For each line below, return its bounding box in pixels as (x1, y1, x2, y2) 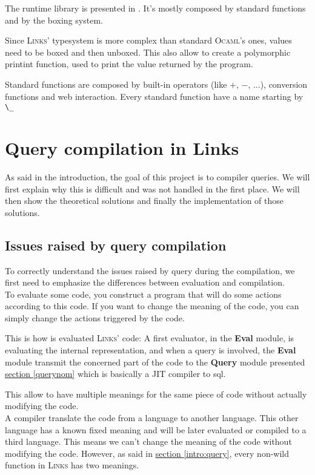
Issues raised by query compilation (5, 235, 227, 254)
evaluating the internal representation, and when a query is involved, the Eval (5, 344, 296, 356)
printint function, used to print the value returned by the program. (5, 57, 253, 70)
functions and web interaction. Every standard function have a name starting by (5, 90, 303, 102)
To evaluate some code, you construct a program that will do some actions (5, 287, 282, 300)
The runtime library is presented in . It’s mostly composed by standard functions (5, 2, 306, 14)
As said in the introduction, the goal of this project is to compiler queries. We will (5, 170, 310, 183)
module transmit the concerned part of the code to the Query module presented (5, 355, 305, 368)
